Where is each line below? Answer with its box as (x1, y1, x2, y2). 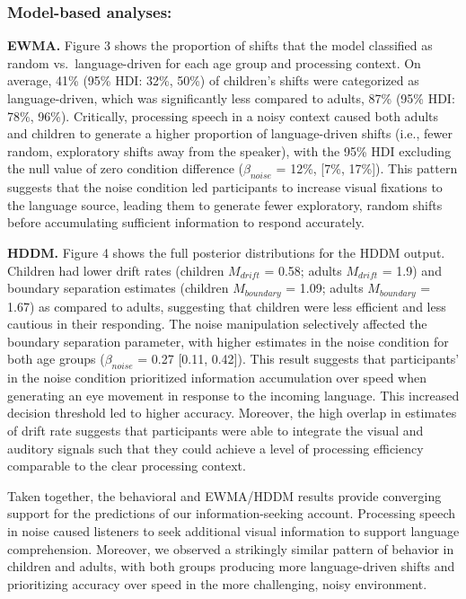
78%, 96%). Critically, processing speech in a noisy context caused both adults (7, 106, 439, 125)
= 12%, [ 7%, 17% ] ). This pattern (276, 159, 458, 178)
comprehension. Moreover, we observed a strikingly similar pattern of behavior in (7, 539, 454, 558)
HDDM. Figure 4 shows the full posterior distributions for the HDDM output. (7, 242, 445, 261)
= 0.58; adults (264, 260, 342, 279)
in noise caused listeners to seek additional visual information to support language (7, 521, 460, 540)
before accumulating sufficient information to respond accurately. (7, 213, 365, 232)
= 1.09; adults (286, 278, 364, 297)
